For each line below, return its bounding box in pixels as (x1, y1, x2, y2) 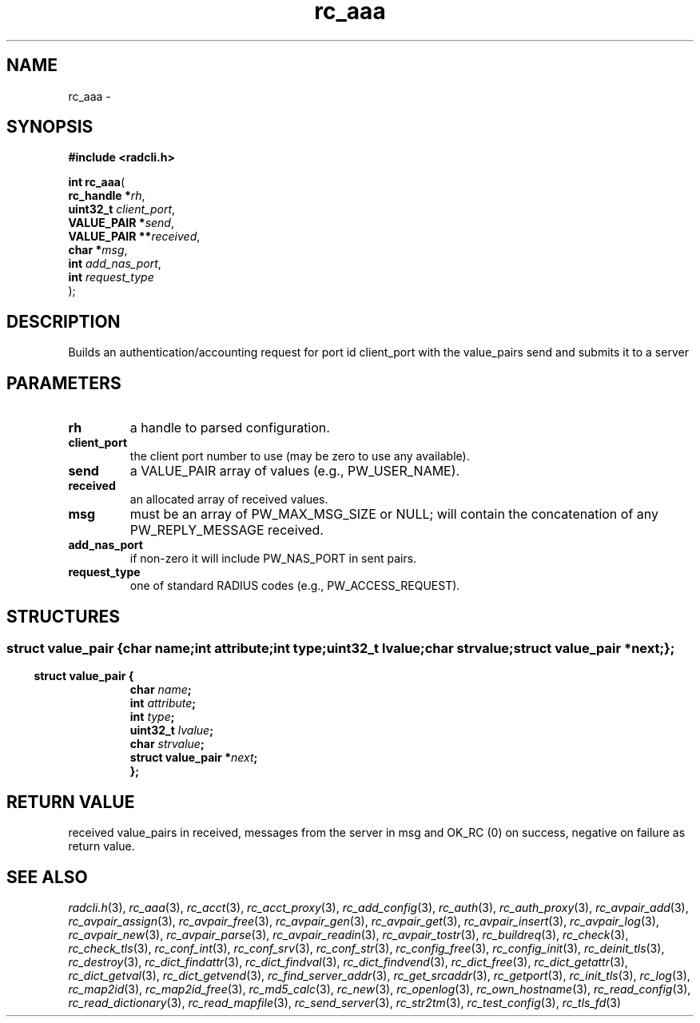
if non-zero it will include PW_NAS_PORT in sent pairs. (129, 551, 417, 566)
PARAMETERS (6, 372, 121, 393)
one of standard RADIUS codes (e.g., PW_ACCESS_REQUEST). (129, 579, 460, 593)
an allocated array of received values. (129, 492, 328, 507)
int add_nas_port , (68, 257, 161, 271)
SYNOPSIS (6, 117, 93, 137)
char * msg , (68, 243, 128, 257)
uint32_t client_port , (68, 202, 176, 217)
